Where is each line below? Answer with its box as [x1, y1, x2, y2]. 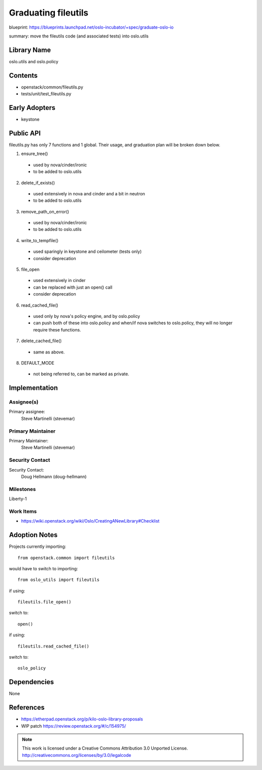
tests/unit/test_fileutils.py [21, 91, 71, 97]
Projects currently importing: [9, 543, 66, 549]
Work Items [9, 508, 37, 515]
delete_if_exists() [21, 180, 55, 186]
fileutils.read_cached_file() [17, 643, 90, 649]
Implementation [9, 384, 58, 392]
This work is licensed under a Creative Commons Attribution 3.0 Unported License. [22, 745, 188, 751]
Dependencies [9, 678, 54, 686]
